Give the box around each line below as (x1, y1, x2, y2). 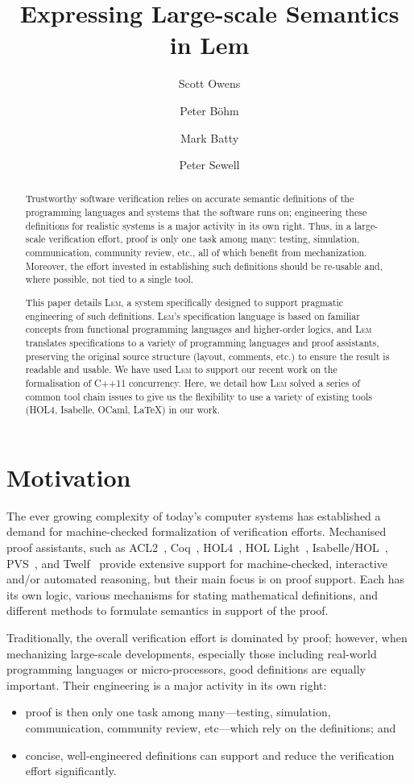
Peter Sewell (179, 156, 240, 173)
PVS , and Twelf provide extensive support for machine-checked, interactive (6, 554, 388, 571)
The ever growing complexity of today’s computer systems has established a (6, 507, 381, 524)
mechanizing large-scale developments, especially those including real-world (6, 645, 377, 662)
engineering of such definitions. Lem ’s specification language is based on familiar (25, 309, 360, 322)
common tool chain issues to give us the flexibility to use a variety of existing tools (25, 389, 372, 403)
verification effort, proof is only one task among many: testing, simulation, (48, 232, 360, 246)
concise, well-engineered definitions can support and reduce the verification (25, 746, 395, 763)
